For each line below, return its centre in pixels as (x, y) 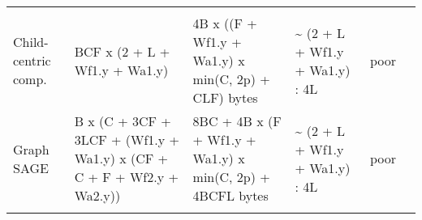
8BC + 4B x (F (237, 121)
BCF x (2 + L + (122, 51)
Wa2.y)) (97, 195)
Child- (31, 42)
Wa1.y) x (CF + (121, 158)
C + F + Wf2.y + (126, 177)
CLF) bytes (225, 97)
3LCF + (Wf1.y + (127, 140)
